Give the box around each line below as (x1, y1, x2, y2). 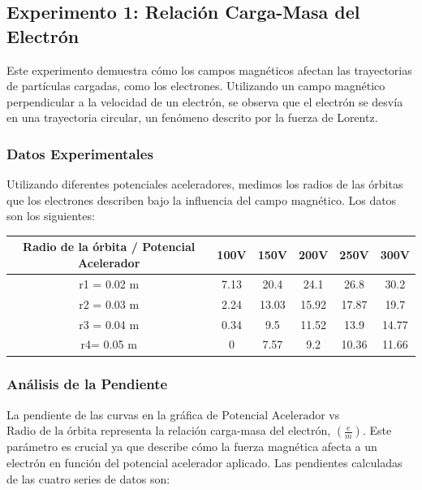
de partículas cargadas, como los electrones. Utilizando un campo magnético (6, 77, 385, 94)
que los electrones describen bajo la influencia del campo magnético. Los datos (6, 191, 397, 208)
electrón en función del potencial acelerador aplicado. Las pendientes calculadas (6, 453, 403, 470)
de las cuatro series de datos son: (6, 470, 170, 487)
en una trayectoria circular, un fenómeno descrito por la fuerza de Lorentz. (6, 109, 378, 126)
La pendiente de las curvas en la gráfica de (6, 405, 218, 423)
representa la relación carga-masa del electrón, (101, 422, 331, 439)
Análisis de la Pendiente (6, 374, 168, 394)
